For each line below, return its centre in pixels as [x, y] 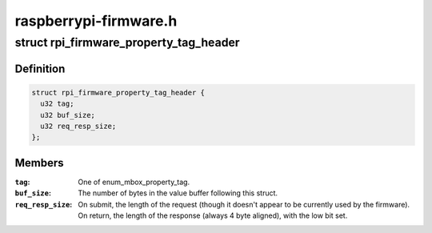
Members [39, 163]
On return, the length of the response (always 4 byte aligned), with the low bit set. [213, 215]
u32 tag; [57, 104]
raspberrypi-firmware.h [96, 21]
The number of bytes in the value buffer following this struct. [178, 193]
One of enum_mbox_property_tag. [134, 182]
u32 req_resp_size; [78, 126]
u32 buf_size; [68, 115]
